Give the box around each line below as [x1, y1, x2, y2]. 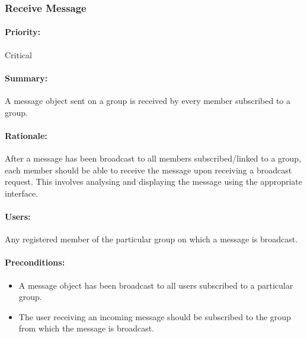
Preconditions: [5, 256, 65, 268]
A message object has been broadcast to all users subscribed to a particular [18, 279, 293, 291]
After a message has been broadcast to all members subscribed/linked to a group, [5, 152, 302, 165]
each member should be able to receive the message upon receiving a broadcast [5, 163, 292, 176]
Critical [5, 48, 32, 61]
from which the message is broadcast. [18, 322, 155, 334]
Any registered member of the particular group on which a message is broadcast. [5, 233, 298, 245]
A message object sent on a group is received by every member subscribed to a [5, 94, 291, 107]
